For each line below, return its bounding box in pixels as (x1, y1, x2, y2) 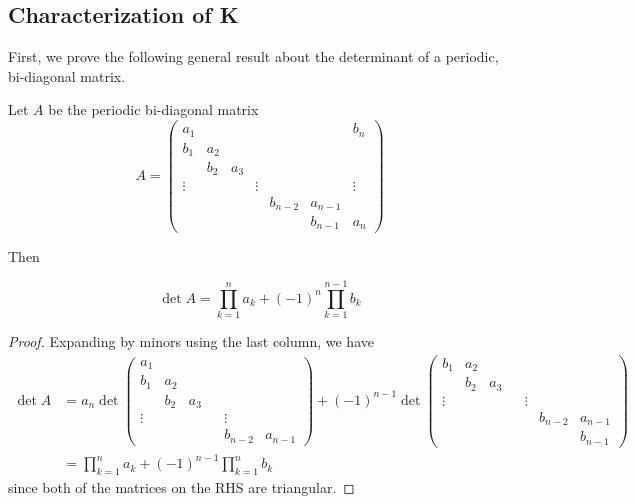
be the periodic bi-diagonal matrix (48, 99, 259, 120)
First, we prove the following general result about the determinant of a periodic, (8, 46, 499, 67)
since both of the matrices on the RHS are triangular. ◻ (8, 477, 355, 498)
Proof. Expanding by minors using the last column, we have (8, 331, 374, 352)
